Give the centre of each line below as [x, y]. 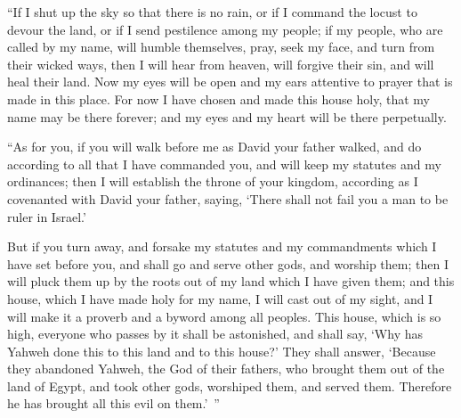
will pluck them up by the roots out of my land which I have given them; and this [231, 281]
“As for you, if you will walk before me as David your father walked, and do [214, 147]
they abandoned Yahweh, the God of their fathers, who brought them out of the [226, 369]
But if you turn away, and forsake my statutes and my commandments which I [222, 246]
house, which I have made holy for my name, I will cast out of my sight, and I [220, 298]
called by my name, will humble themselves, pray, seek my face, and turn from [221, 47]
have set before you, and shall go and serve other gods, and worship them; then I [228, 263]
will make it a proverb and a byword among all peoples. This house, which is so [224, 316]
